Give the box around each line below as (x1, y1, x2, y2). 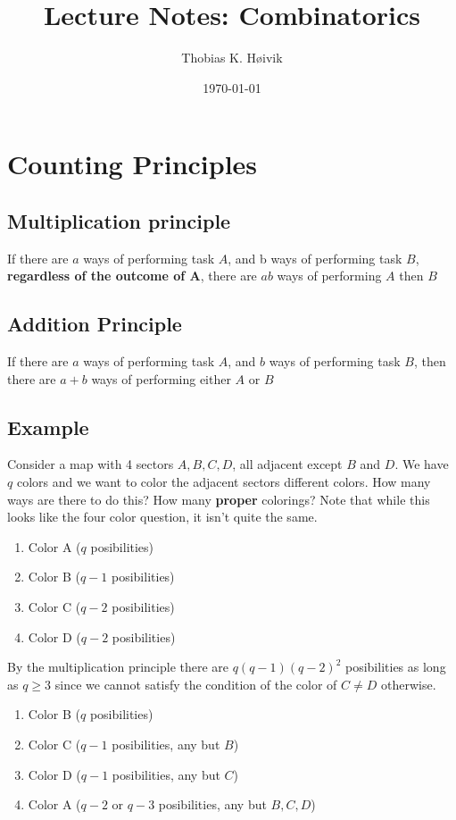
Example (7, 413, 89, 440)
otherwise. (380, 674, 436, 693)
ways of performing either (91, 369, 231, 388)
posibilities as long (345, 657, 446, 676)
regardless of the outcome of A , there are (7, 266, 257, 285)
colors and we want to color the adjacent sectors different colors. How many (16, 473, 431, 491)
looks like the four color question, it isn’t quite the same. (7, 507, 318, 526)
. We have (394, 455, 449, 473)
